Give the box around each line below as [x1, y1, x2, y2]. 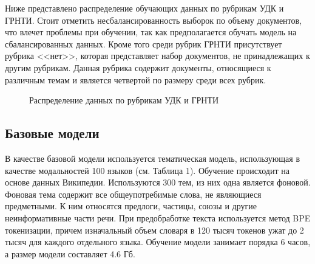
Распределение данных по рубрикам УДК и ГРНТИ [29, 94, 219, 106]
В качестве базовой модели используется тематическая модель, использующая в [5, 151, 300, 164]
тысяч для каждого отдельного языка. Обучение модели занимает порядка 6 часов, [5, 235, 311, 248]
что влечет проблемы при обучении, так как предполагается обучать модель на [5, 26, 297, 38]
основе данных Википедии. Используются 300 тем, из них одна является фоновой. [5, 176, 311, 189]
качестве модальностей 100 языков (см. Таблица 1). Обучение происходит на [5, 164, 290, 176]
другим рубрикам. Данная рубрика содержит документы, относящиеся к [5, 61, 271, 74]
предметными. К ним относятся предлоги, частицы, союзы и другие [5, 200, 257, 212]
